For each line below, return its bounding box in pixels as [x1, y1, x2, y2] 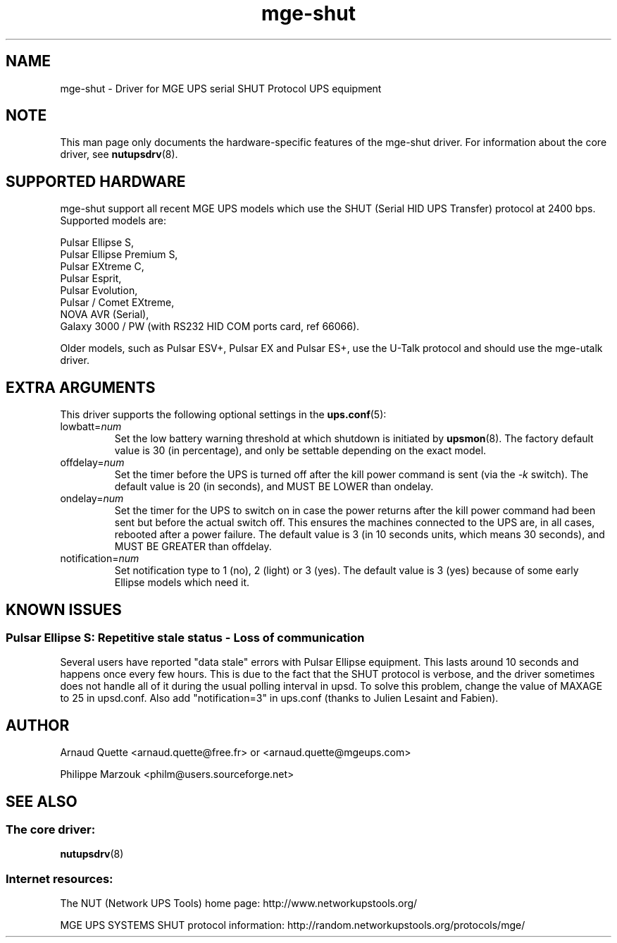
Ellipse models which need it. [114, 576, 250, 589]
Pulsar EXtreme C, [60, 260, 144, 273]
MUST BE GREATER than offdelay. [114, 540, 272, 553]
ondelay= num [60, 492, 124, 505]
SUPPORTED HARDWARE [6, 172, 186, 190]
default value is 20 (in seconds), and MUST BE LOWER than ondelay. [114, 480, 434, 493]
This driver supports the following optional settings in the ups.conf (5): [60, 408, 387, 421]
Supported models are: [60, 214, 166, 227]
